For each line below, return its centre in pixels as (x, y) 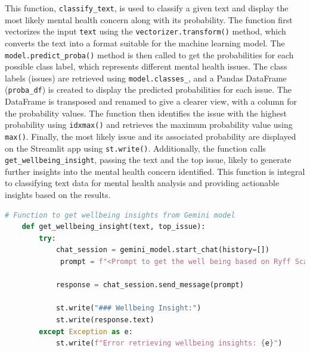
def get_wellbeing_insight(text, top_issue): (114, 227)
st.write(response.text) (105, 320)
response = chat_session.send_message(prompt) (150, 285)
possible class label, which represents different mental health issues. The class (146, 66)
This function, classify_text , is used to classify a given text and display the (147, 8)
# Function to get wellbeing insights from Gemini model (120, 215)
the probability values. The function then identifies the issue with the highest (146, 113)
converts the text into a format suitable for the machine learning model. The (145, 43)
